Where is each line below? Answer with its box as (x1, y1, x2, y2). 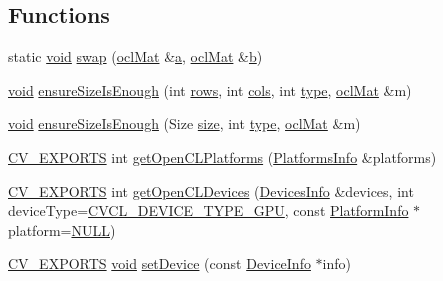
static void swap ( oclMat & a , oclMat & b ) (8, 46, 263, 67)
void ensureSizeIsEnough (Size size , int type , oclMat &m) (8, 113, 361, 134)
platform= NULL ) (8, 219, 116, 240)
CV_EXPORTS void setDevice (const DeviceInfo (8, 253, 311, 274)
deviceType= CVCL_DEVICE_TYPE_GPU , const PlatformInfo (8, 200, 409, 221)
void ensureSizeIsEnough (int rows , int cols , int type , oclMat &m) (8, 79, 412, 100)
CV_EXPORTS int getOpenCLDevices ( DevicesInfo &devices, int (8, 180, 414, 201)
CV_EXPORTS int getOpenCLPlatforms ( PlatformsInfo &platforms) (8, 146, 437, 167)
